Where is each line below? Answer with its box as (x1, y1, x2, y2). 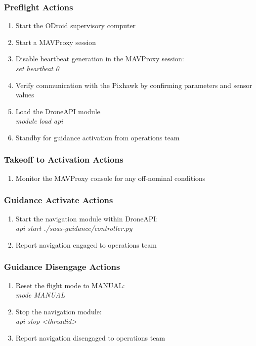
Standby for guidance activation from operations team (15, 132, 180, 142)
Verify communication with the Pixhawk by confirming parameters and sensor (15, 80, 252, 90)
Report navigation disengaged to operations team (15, 332, 166, 343)
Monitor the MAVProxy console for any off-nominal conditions (15, 173, 206, 183)
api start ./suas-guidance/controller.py (15, 223, 132, 233)
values (15, 89, 34, 100)
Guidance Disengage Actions (4, 260, 120, 273)
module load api (15, 116, 63, 126)
